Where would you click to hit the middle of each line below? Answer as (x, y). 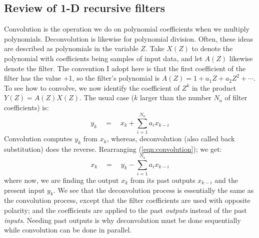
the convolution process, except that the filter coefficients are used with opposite (127, 200)
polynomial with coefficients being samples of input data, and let (103, 58)
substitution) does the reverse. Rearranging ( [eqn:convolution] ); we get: (113, 149)
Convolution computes (38, 139)
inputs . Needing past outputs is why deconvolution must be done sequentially (122, 220)
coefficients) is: (26, 107)
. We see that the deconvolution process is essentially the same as (153, 190)
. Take (155, 48)
